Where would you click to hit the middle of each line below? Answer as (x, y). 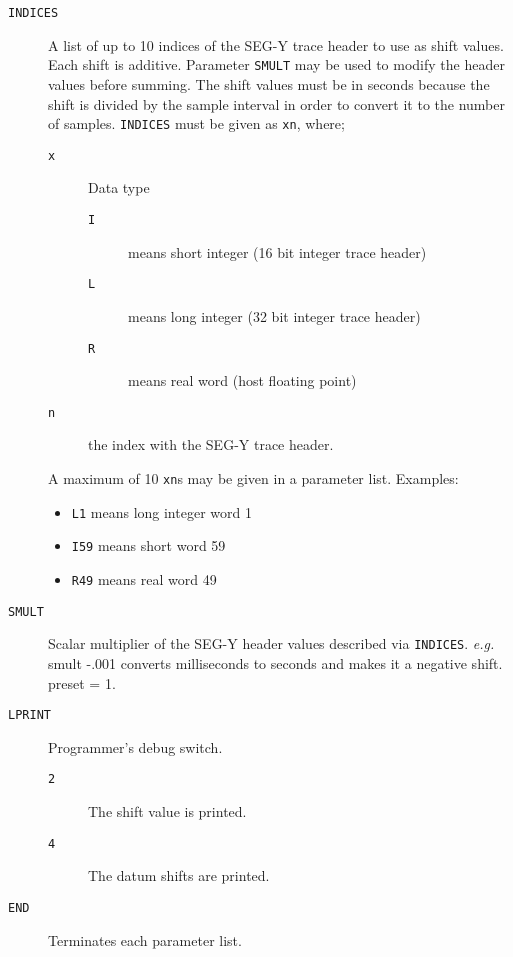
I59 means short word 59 (148, 545)
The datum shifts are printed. (179, 875)
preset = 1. (82, 682)
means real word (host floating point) (242, 380)
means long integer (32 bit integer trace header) (274, 315)
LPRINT (29, 715)
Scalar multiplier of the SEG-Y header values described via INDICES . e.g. (271, 643)
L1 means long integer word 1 (161, 511)
